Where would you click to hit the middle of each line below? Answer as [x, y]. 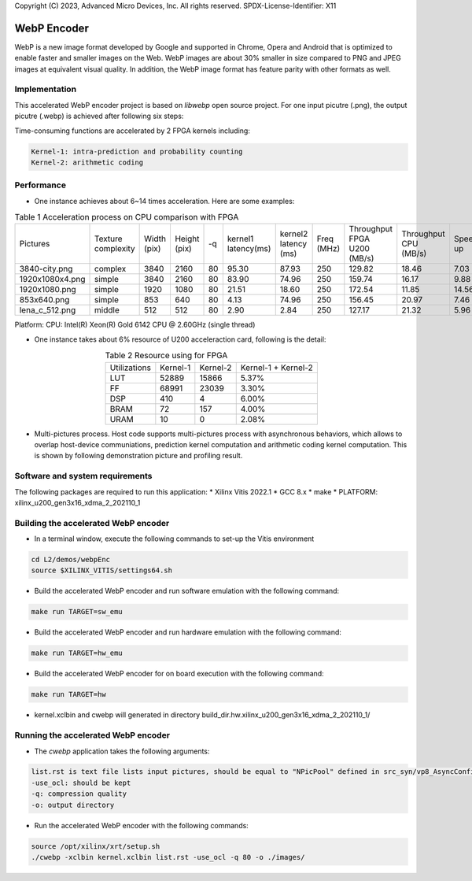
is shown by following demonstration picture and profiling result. [138, 456]
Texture [109, 239]
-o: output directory [73, 805]
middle [107, 310]
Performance [41, 185]
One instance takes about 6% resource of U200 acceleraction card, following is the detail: [180, 339]
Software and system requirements [83, 476]
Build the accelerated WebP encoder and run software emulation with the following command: [187, 591]
